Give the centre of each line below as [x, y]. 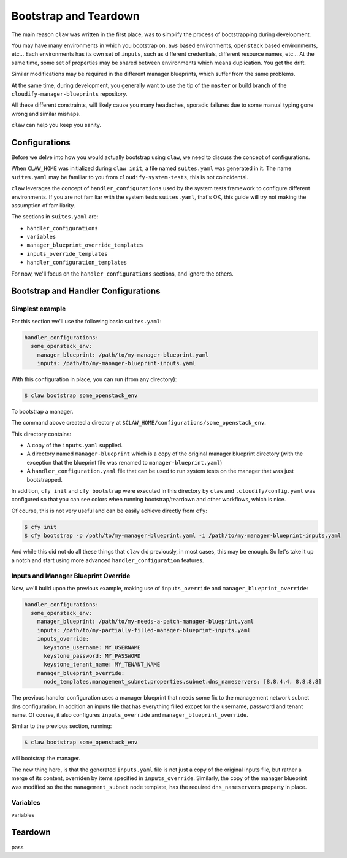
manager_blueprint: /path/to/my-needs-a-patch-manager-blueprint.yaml [146, 622]
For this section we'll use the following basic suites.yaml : [86, 321]
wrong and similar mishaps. [46, 114]
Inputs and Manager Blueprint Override [71, 576]
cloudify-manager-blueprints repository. [70, 94]
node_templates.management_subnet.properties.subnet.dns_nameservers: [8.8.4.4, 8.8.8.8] [183, 682]
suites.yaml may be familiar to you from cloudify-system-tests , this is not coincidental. [130, 177]
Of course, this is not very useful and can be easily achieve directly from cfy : [109, 511]
